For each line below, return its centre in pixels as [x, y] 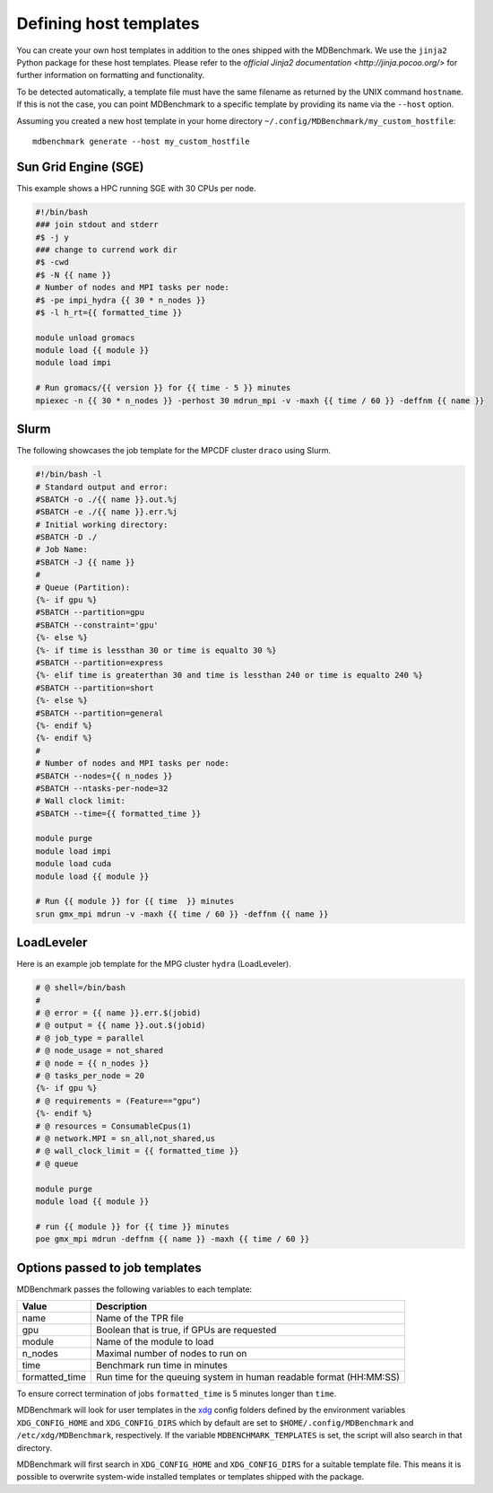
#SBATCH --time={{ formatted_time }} [118, 813]
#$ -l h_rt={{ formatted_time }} [109, 312]
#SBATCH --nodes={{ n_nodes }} [104, 776]
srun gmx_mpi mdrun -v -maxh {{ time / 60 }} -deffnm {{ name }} [182, 914]
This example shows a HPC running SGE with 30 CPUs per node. [137, 188]
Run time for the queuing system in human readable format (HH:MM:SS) [248, 1376]
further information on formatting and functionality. [111, 75]
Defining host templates [108, 23]
